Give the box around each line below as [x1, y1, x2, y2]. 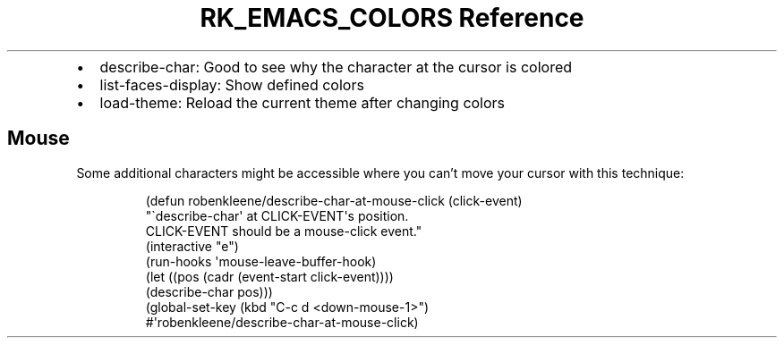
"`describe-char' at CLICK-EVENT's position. [145, 207, 409, 223]
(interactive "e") [145, 238, 239, 254]
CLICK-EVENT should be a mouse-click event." [145, 223, 422, 239]
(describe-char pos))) [145, 283, 273, 299]
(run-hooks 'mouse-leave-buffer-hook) [145, 253, 377, 269]
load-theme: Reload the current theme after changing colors [99, 93, 506, 112]
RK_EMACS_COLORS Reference [200, 3, 584, 33]
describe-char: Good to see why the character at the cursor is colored [99, 57, 573, 76]
